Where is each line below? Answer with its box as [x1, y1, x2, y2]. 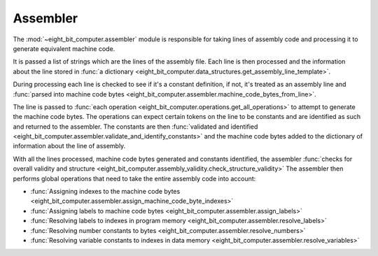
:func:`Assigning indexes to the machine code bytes [30, 187, 181, 196]
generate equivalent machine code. [13, 44, 115, 52]
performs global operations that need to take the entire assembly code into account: [13, 174, 256, 183]
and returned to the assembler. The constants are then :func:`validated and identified [13, 122, 258, 131]
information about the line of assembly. [13, 142, 126, 150]
